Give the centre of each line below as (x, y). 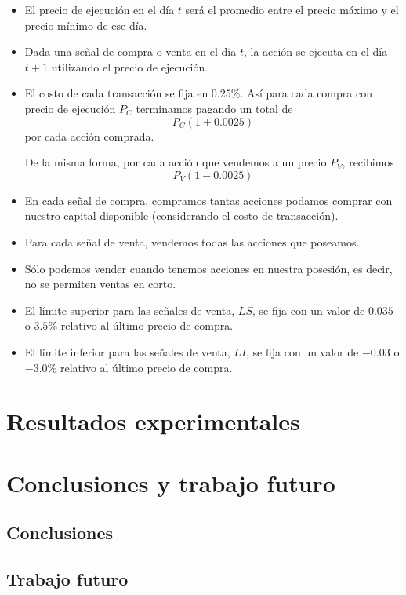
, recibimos (368, 162)
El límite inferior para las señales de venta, (127, 351)
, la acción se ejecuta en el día (315, 51)
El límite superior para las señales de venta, (130, 310)
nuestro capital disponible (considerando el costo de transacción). (181, 215)
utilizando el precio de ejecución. (130, 66)
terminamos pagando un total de (214, 108)
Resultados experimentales (153, 421)
